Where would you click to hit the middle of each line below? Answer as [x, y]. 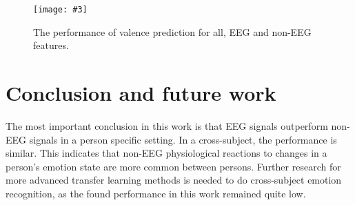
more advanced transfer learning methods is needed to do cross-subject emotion [174, 180]
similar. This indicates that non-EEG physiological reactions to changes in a [166, 153]
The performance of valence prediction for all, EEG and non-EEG [172, 31]
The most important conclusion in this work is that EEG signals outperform [167, 125]
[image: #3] [60, 10]
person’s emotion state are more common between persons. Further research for [173, 166]
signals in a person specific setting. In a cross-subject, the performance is [183, 139]
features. [51, 45]
